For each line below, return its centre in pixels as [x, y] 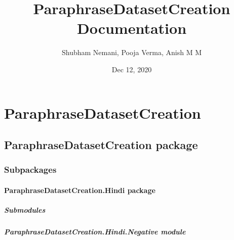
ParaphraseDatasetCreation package [101, 145]
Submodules [25, 210]
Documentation [132, 28]
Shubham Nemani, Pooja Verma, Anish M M [132, 52]
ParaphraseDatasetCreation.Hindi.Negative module [95, 232]
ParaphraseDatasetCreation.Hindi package [80, 190]
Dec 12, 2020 [132, 69]
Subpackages [30, 170]
